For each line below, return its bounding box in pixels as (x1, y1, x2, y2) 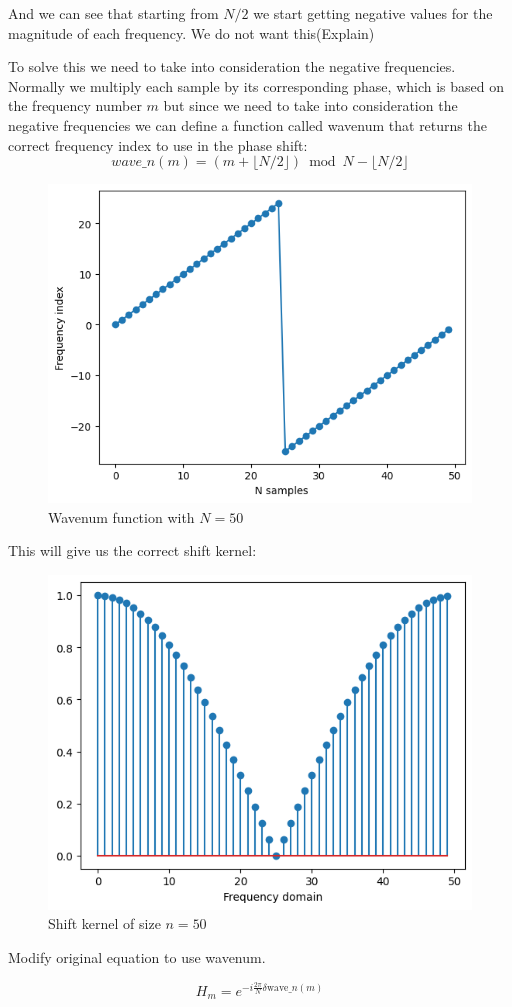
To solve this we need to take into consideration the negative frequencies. (8, 56, 456, 77)
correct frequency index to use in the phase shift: (8, 134, 308, 155)
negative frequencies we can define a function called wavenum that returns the (8, 114, 487, 135)
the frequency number (8, 95, 142, 116)
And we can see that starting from (8, 3, 219, 23)
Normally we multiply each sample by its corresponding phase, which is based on (8, 75, 505, 96)
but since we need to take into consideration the (163, 95, 458, 116)
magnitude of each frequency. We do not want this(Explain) (8, 22, 375, 43)
